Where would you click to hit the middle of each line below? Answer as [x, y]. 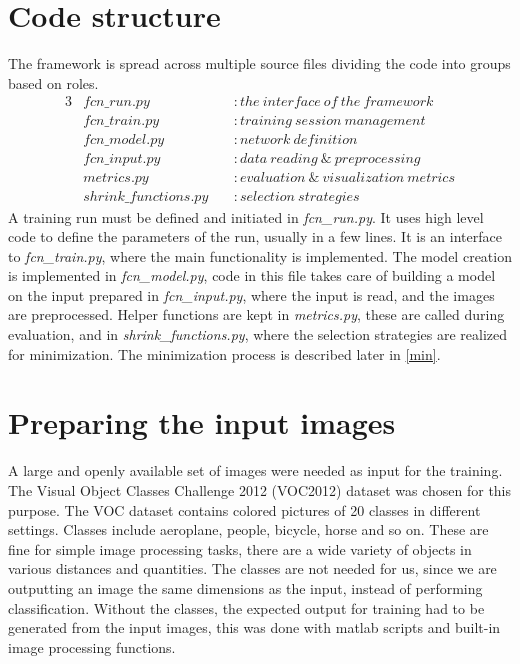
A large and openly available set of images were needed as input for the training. [255, 470]
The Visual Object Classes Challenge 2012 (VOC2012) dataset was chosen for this [260, 489]
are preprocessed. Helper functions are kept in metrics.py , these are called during [256, 314]
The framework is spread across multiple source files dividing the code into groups [259, 63]
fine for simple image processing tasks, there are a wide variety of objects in [240, 548]
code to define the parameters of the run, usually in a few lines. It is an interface [255, 236]
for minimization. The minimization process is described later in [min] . [224, 353]
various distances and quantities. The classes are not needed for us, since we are [252, 568]
